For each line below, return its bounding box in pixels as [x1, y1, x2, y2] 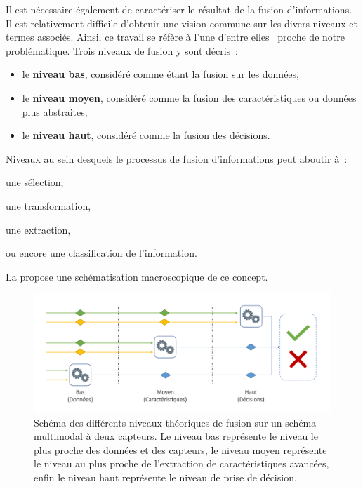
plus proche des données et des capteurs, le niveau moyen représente [34, 442, 327, 457]
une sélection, [6, 175, 64, 189]
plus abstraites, [22, 104, 88, 119]
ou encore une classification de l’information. [6, 246, 197, 260]
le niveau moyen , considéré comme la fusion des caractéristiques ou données [22, 90, 357, 105]
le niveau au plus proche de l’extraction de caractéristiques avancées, [34, 456, 329, 471]
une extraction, [6, 222, 71, 236]
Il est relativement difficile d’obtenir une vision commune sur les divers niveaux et [6, 15, 358, 30]
